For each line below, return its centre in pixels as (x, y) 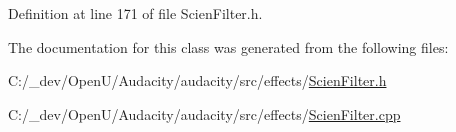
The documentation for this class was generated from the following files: (228, 46)
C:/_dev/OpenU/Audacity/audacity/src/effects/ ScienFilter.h (197, 80)
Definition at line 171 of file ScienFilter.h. (135, 13)
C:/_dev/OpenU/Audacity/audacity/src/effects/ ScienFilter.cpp (204, 113)
